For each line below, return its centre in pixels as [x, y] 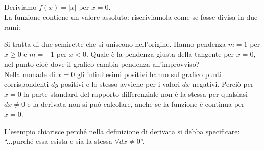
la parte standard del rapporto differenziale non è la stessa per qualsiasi [136, 94]
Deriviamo [20, 7]
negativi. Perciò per [223, 84]
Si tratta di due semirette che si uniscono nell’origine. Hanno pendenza [115, 44]
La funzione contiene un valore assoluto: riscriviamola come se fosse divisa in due [131, 17]
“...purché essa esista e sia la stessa [58, 141]
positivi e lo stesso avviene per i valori [120, 84]
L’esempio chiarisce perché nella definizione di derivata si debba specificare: [122, 131]
